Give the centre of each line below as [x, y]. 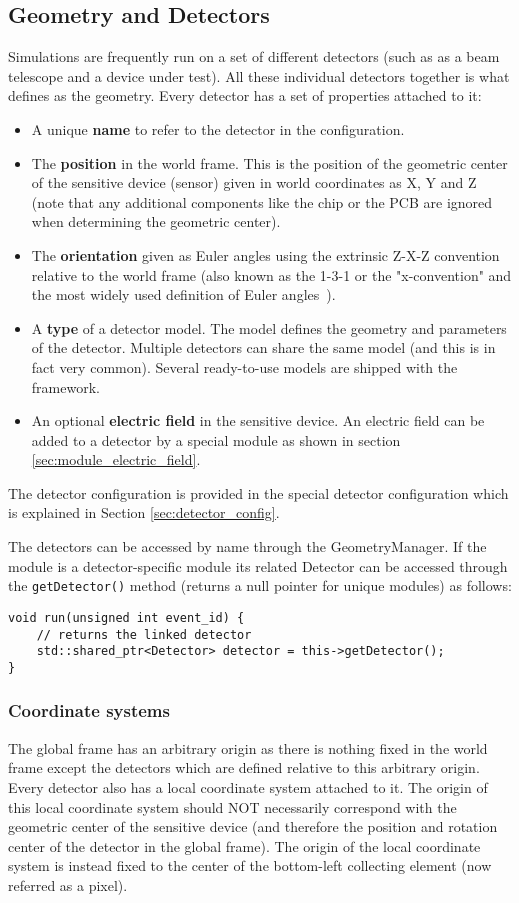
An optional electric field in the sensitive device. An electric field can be [258, 420]
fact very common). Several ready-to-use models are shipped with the [244, 366]
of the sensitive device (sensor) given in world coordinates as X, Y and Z [254, 182]
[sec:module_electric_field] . [116, 459]
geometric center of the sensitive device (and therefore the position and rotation [253, 826]
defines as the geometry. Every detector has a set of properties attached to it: [245, 95]
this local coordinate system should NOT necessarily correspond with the [232, 806]
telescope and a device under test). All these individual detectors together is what [259, 75]
